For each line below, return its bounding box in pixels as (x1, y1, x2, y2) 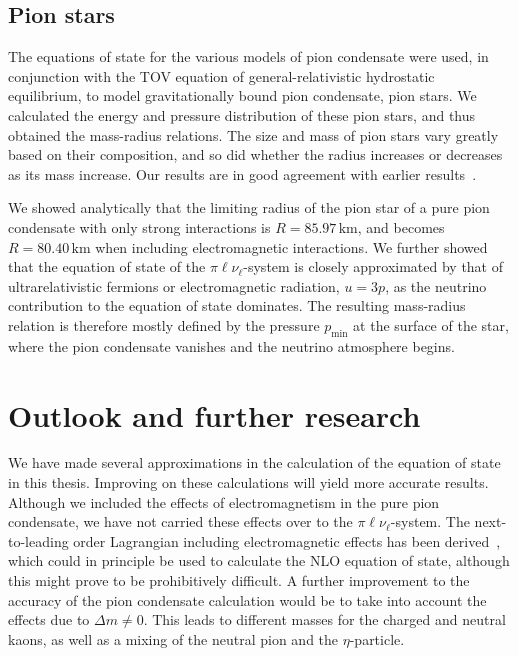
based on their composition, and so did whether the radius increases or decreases (8, 144, 503, 165)
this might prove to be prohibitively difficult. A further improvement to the (8, 570, 470, 590)
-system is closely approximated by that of (243, 256, 504, 277)
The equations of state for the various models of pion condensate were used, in (8, 46, 489, 67)
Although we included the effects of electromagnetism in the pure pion (8, 491, 440, 512)
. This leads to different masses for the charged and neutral (143, 609, 506, 630)
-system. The (390, 511, 470, 532)
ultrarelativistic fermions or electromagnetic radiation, (8, 275, 340, 296)
